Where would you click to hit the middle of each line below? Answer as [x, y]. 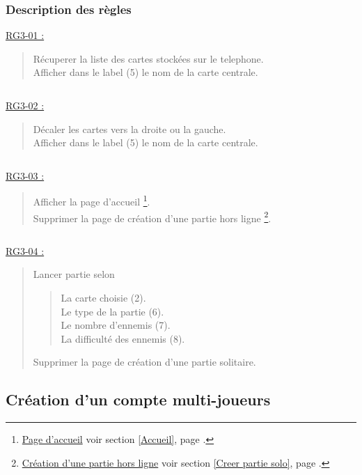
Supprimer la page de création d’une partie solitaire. [144, 362]
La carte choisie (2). [103, 298]
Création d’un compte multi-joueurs [138, 399]
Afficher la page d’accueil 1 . [92, 201]
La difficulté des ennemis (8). [123, 338]
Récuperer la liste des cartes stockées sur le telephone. [148, 58]
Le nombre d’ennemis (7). [116, 325]
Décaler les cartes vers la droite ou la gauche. [129, 129]
